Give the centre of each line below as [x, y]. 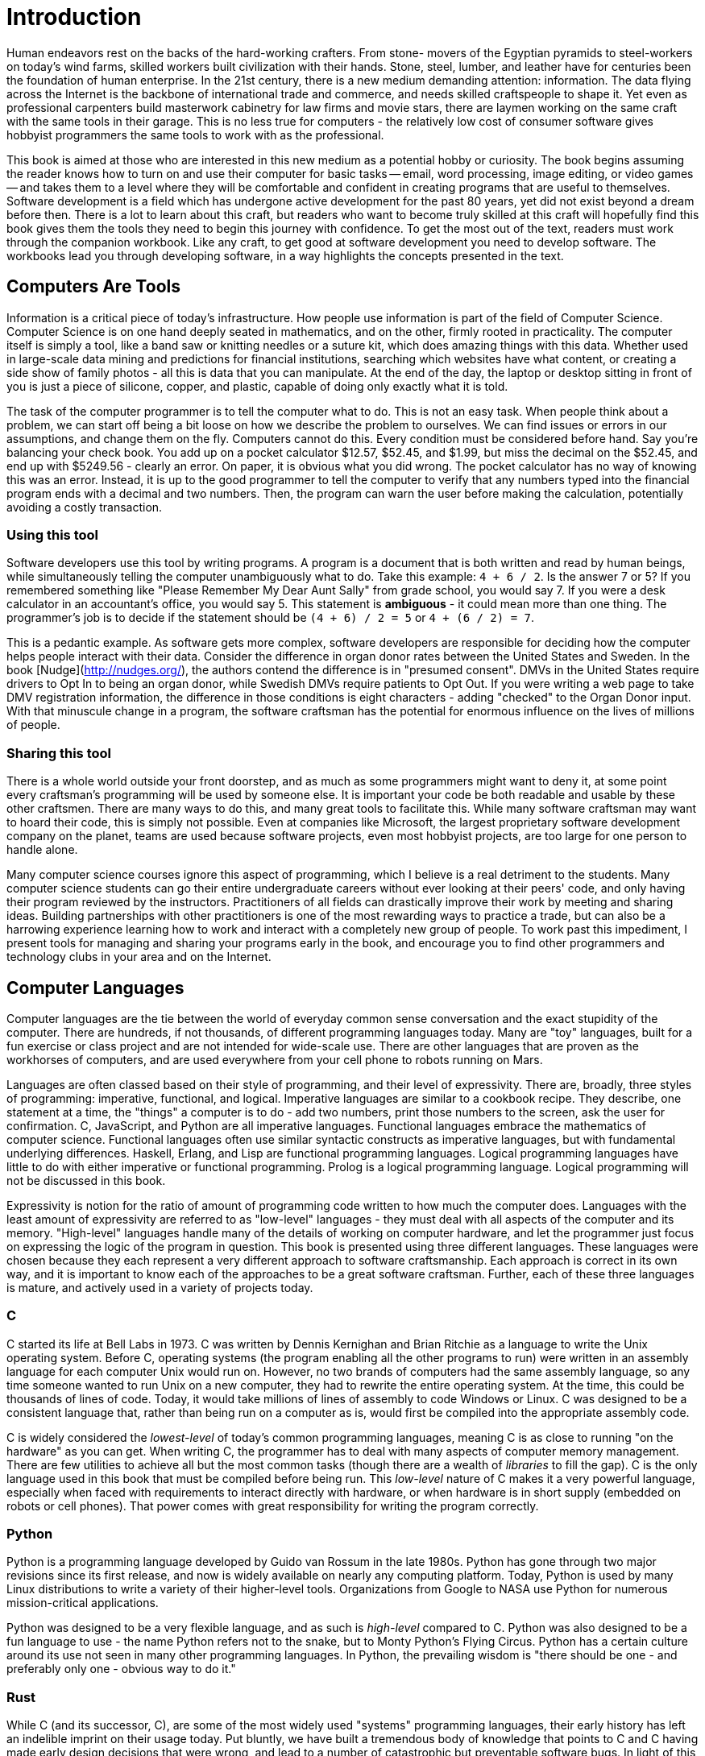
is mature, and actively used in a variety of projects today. [160, 1287]
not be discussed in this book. [86, 1180]
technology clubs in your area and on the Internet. [139, 957]
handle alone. [42, 850]
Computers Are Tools [93, 287]
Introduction [74, 17]
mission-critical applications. [83, 1603]
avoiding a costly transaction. [85, 507]
